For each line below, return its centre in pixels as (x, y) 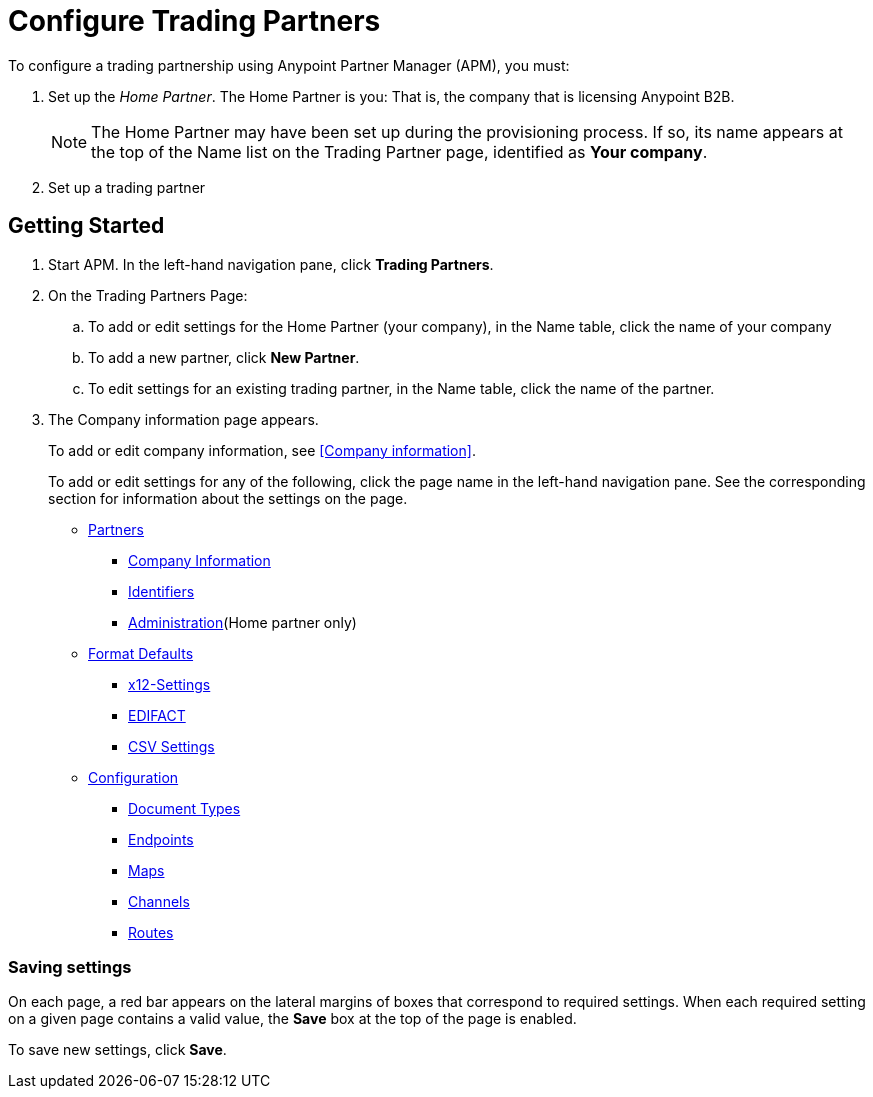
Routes (151, 932)
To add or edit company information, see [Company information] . (262, 450)
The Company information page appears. (183, 419)
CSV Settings (171, 746)
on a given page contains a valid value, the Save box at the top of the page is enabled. (292, 1019)
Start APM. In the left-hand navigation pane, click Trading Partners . (271, 264)
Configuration (133, 777)
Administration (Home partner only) (242, 622)
